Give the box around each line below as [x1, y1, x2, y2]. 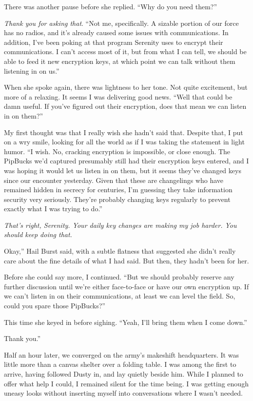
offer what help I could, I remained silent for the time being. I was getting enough [4, 378, 249, 388]
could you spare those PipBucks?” [4, 301, 105, 311]
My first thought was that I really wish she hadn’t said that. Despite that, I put [4, 127, 243, 137]
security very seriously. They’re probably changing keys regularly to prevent [4, 194, 231, 204]
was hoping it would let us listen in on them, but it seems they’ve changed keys [4, 165, 241, 175]
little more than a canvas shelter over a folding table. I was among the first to [4, 359, 236, 369]
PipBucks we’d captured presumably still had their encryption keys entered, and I [4, 156, 249, 166]
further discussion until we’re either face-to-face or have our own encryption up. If [4, 281, 249, 291]
